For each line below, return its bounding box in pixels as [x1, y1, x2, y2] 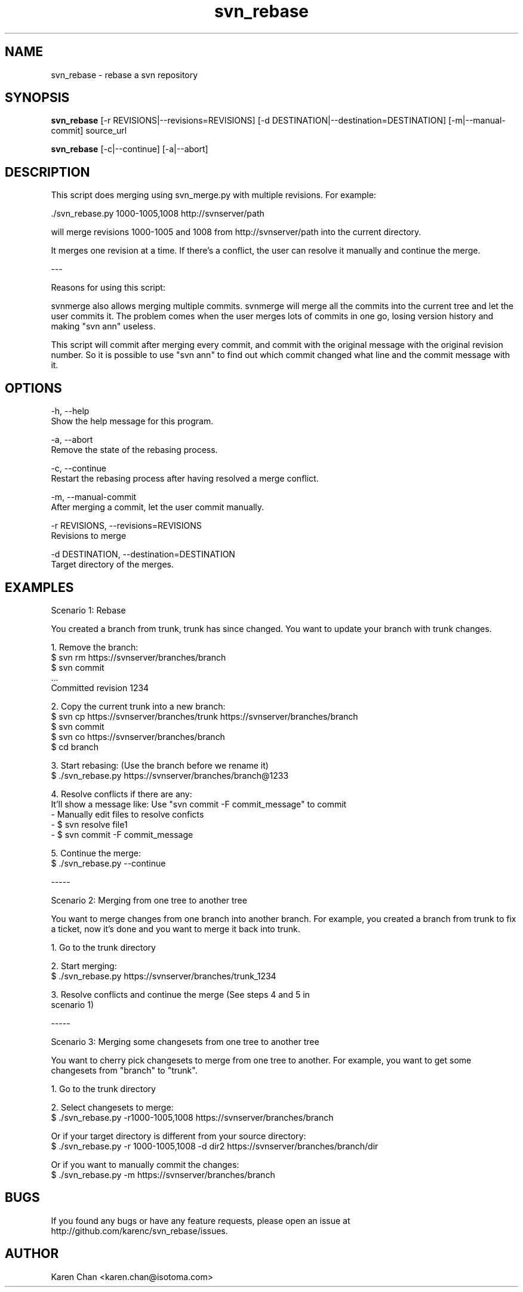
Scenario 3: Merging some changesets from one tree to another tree [51, 1036, 319, 1047]
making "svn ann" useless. [51, 321, 156, 332]
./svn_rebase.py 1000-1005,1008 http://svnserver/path [51, 208, 264, 219]
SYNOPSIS [5, 90, 70, 106]
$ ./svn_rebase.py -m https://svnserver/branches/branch [51, 1169, 275, 1180]
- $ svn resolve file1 [51, 819, 128, 830]
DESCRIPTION [5, 164, 90, 180]
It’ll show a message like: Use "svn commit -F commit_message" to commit [51, 798, 347, 809]
